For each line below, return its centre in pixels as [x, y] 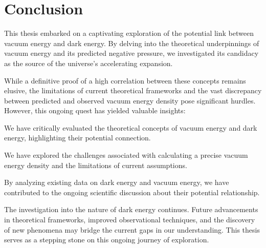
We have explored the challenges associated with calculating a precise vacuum [126, 155]
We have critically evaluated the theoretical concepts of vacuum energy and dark [131, 127]
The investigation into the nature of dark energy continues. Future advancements [131, 209]
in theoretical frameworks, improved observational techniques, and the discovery [130, 220]
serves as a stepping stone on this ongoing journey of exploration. [107, 240]
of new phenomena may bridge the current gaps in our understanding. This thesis [132, 229]
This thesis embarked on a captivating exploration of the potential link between [129, 33]
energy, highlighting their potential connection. [77, 138]
